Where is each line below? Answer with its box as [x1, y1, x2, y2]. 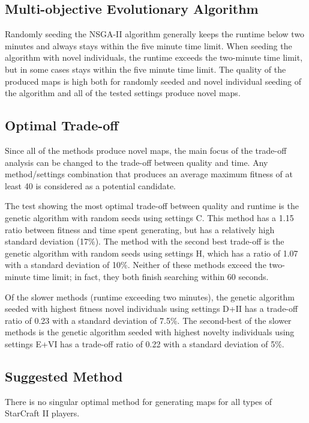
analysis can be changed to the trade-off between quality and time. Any [5, 156, 268, 168]
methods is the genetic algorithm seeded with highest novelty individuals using [5, 326, 295, 338]
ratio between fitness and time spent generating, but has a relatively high [5, 223, 275, 236]
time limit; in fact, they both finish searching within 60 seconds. [33, 270, 269, 282]
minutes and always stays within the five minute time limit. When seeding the [5, 39, 292, 52]
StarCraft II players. [5, 407, 80, 419]
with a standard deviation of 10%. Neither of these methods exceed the [5, 258, 266, 271]
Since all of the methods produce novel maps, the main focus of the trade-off [5, 144, 287, 156]
